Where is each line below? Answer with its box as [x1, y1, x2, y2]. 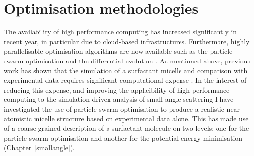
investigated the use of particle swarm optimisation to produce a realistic [4, 103, 224, 114]
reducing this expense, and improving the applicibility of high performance [4, 84, 230, 94]
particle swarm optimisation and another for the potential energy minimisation [4, 132, 243, 143]
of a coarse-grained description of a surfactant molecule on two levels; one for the [4, 123, 249, 133]
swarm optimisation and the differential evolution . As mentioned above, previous [4, 55, 251, 65]
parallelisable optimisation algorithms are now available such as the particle [4, 46, 233, 56]
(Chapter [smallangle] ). [4, 142, 75, 153]
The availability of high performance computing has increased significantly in [4, 27, 237, 37]
